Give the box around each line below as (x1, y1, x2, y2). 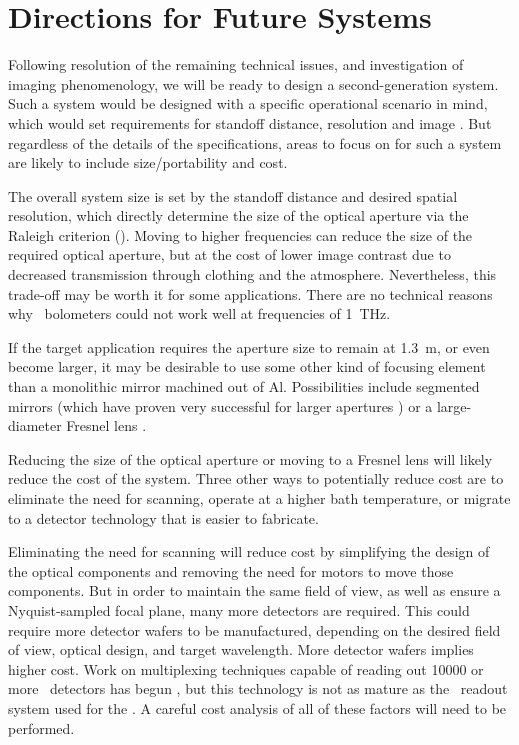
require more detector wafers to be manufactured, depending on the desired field (8, 619, 501, 640)
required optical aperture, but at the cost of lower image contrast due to (8, 244, 451, 265)
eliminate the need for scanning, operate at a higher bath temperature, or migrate (8, 488, 511, 508)
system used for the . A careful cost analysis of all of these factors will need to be (8, 697, 507, 718)
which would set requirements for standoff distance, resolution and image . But (8, 112, 492, 133)
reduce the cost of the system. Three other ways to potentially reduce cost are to (8, 468, 504, 489)
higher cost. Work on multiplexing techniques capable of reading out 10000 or (8, 658, 484, 679)
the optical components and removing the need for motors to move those (8, 560, 454, 581)
